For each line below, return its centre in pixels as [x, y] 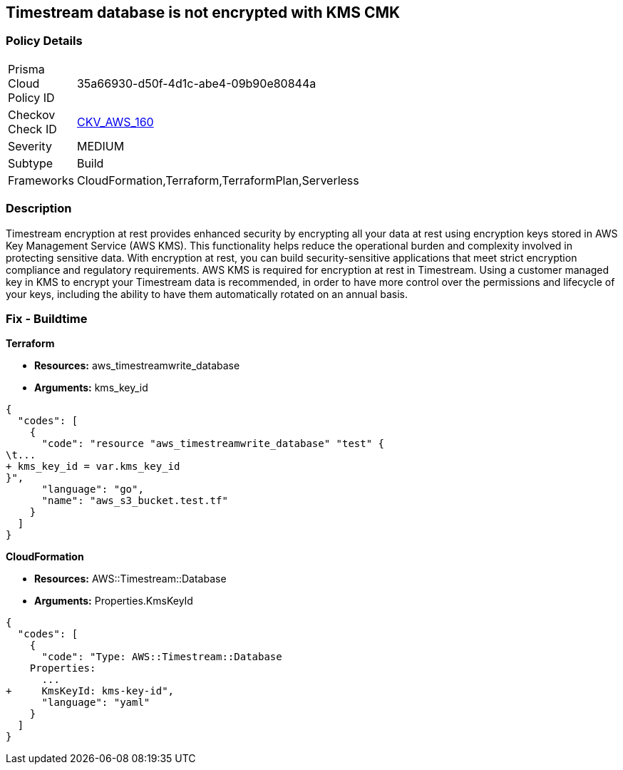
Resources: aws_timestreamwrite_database [137, 366]
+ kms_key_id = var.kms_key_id [93, 467]
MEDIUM [101, 146]
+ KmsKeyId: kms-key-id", [90, 691]
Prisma [26, 69]
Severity [30, 146]
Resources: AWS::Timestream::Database [130, 579]
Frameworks [41, 180]
